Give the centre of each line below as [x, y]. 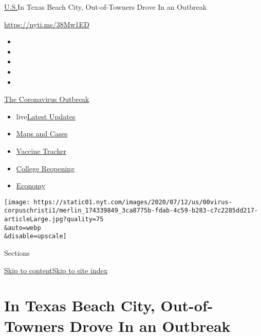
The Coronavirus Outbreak [47, 99]
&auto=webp [23, 228]
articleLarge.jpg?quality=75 [54, 219]
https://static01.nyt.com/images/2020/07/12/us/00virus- [133, 202]
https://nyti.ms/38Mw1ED [47, 24]
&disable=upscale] [35, 236]
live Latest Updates [46, 116]
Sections [17, 253]
